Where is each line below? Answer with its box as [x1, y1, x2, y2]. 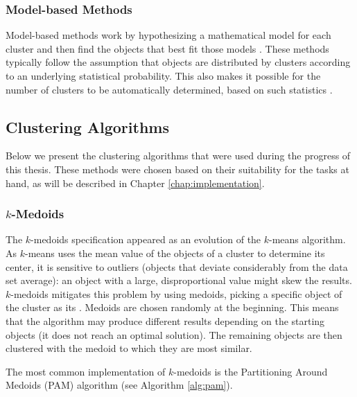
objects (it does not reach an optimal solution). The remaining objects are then [6, 327, 342, 342]
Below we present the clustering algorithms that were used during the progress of [6, 148, 351, 163]
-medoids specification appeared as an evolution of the [31, 232, 261, 247]
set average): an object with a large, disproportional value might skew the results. [6, 273, 352, 288]
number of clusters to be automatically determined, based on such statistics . [6, 82, 333, 96]
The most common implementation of [6, 364, 166, 378]
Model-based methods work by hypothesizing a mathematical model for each [6, 28, 331, 42]
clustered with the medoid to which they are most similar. [6, 341, 252, 355]
